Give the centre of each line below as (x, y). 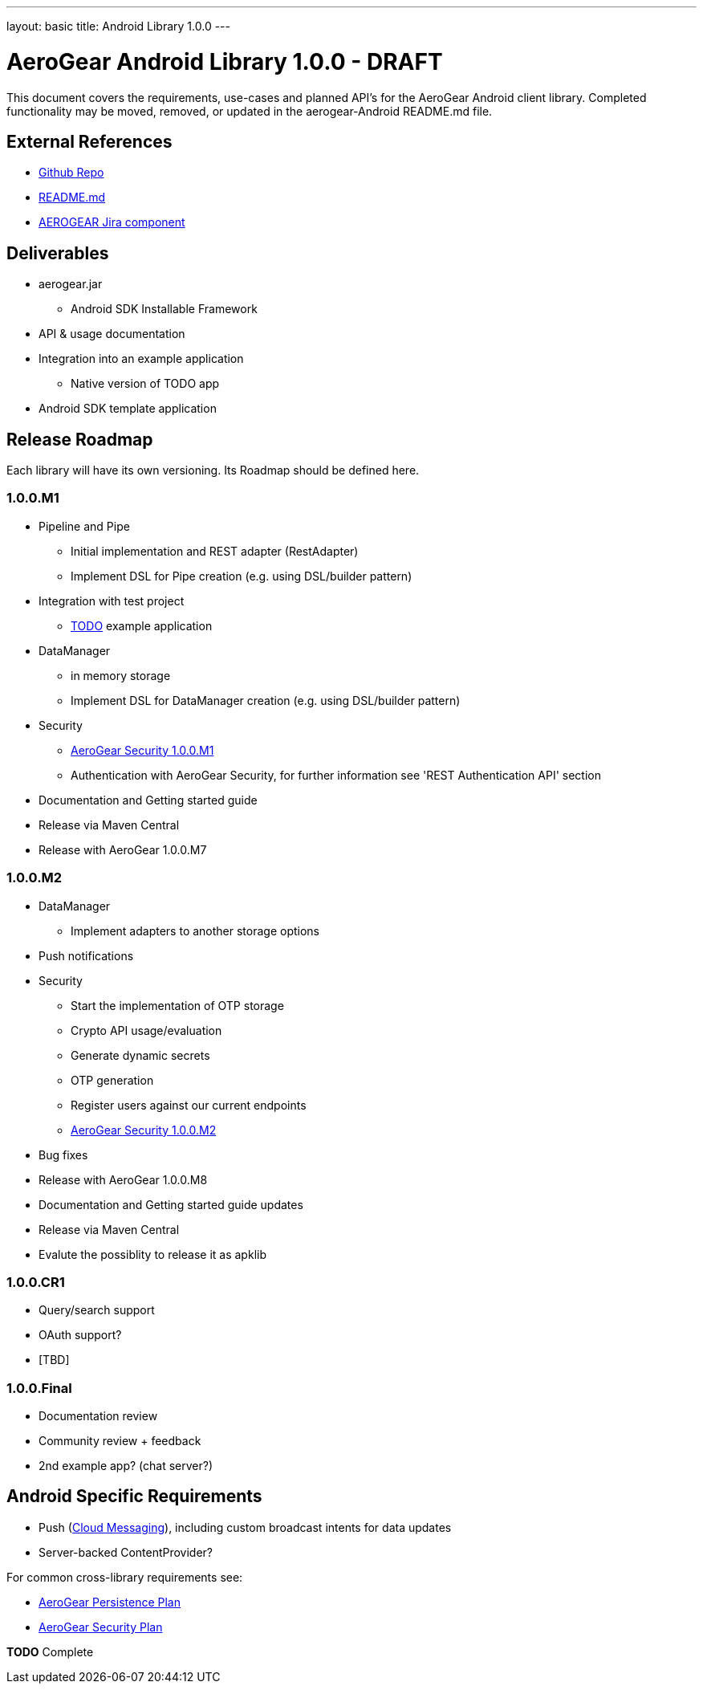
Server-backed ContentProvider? (126, 1552)
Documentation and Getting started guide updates (171, 1204)
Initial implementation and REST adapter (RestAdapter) (215, 551)
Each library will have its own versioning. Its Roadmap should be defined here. (213, 470)
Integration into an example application (141, 359)
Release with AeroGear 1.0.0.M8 (123, 1179)
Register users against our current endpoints (189, 1105)
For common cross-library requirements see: (125, 1577)
